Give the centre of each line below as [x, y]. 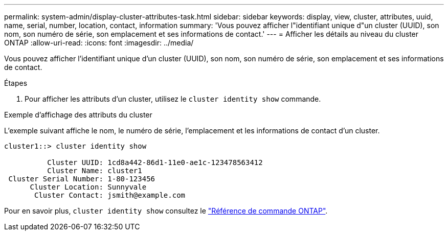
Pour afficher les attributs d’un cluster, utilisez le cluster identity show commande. [173, 99]
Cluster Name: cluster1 [95, 171]
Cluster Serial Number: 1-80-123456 [82, 179]
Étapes [16, 83]
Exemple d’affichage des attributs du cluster [78, 115]
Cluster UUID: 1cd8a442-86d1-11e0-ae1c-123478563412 [155, 162]
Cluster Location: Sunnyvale [88, 187]
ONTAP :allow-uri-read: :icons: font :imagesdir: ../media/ [99, 43]
